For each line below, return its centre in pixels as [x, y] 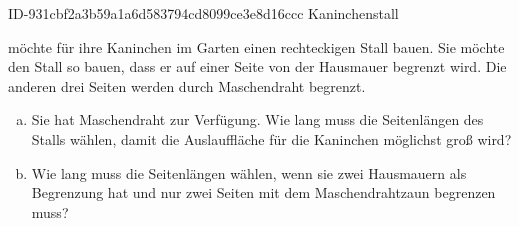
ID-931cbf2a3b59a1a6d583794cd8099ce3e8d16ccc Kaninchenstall [203, 13]
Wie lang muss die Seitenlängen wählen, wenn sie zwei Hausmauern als [249, 172]
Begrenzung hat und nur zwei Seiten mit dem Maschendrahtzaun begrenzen [263, 192]
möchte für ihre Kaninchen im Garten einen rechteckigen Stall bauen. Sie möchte [256, 46]
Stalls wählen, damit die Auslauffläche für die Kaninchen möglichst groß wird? [271, 138]
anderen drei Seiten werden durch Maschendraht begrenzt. [187, 85]
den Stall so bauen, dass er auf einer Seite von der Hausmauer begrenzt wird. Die [257, 66]
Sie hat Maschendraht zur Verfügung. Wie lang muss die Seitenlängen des [257, 119]
